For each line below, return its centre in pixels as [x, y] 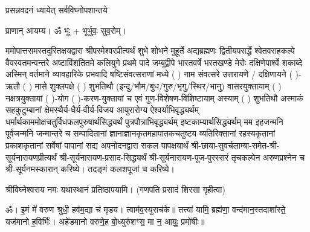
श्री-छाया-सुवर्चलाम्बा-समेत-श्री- [235, 145]
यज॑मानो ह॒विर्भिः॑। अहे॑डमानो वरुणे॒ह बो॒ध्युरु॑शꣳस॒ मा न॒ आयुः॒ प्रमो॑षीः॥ [105, 221]
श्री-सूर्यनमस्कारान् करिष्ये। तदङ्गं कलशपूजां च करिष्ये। [90, 169]
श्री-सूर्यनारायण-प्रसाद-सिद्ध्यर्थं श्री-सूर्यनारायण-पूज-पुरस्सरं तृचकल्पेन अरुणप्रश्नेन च [182, 157]
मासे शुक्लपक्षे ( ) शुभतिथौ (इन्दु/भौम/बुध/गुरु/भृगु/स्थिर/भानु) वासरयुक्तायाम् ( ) [158, 85]
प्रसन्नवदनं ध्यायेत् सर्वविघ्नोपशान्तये [57, 10]
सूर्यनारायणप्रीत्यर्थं [31, 157]
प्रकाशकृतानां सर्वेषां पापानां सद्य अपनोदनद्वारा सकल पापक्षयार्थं [97, 145]
